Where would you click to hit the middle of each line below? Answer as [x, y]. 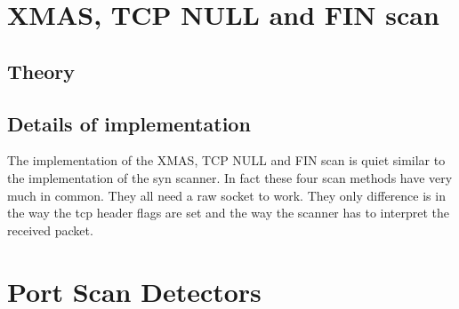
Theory [41, 71]
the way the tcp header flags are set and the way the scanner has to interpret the [229, 213]
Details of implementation [129, 123]
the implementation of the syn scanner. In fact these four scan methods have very [230, 177]
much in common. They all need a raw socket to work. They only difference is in [226, 195]
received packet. [50, 230]
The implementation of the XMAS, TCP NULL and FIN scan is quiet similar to [226, 160]
